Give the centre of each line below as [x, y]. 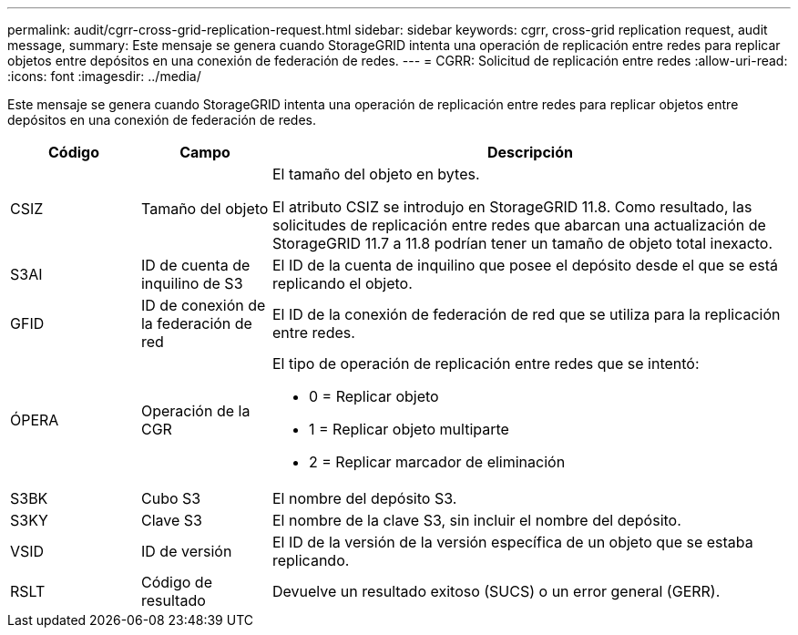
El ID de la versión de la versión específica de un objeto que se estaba [512, 542]
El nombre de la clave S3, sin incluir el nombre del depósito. [476, 520]
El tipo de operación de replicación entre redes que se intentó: [486, 364]
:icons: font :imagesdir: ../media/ [104, 76]
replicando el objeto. [342, 283]
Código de [176, 582]
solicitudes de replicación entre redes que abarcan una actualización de [519, 225]
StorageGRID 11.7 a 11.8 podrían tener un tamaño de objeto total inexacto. [522, 243]
